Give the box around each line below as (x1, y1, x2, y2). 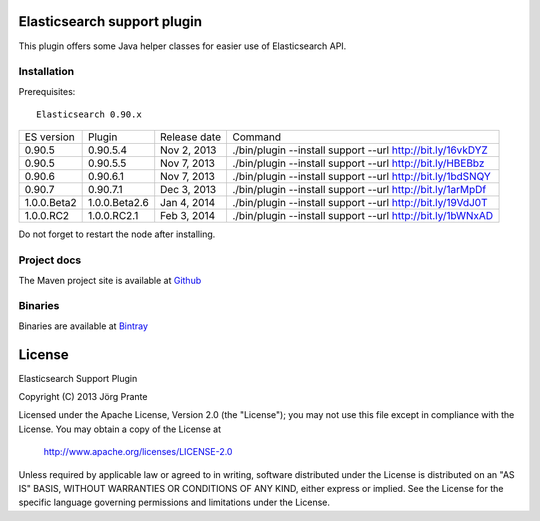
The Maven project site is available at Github (18, 274, 202, 286)
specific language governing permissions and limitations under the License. (18, 496, 330, 509)
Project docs (18, 253, 82, 267)
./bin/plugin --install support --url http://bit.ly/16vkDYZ (231, 143, 489, 157)
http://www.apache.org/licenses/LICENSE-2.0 (43, 446, 233, 458)
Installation (18, 65, 75, 79)
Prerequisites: (18, 85, 76, 97)
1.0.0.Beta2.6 (87, 196, 149, 210)
